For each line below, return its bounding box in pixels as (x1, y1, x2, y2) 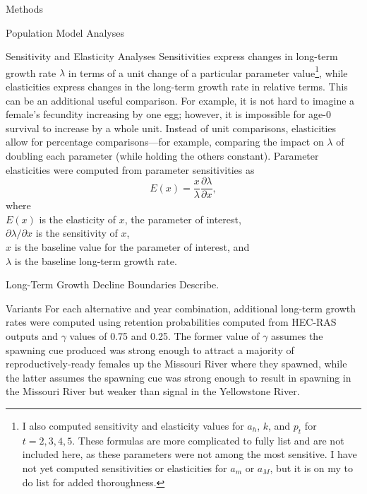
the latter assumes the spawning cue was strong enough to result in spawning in (6, 370, 351, 384)
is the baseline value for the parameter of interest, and (14, 240, 250, 254)
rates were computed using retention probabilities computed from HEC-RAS (6, 314, 337, 329)
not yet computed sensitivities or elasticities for (22, 460, 227, 475)
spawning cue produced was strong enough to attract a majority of (6, 342, 294, 357)
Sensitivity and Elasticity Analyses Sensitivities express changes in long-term (6, 49, 338, 64)
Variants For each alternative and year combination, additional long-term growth (6, 300, 356, 315)
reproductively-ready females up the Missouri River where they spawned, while (6, 356, 347, 371)
